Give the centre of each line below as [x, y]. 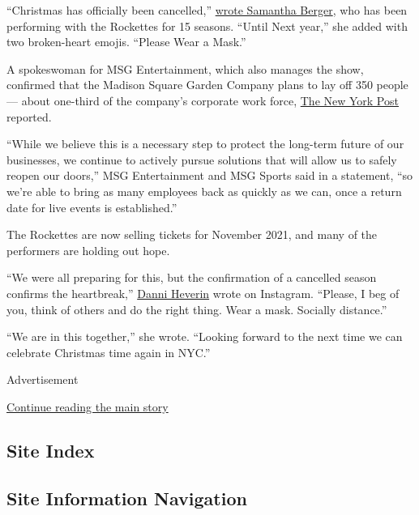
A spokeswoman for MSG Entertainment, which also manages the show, [185, 68]
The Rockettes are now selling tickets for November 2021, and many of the [192, 234]
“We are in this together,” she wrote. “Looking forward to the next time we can [205, 336]
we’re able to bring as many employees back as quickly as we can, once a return [204, 191]
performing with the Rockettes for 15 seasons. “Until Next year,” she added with [207, 26]
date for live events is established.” [92, 207]
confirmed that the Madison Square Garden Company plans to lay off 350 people [207, 85]
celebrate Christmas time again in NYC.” [109, 352]
